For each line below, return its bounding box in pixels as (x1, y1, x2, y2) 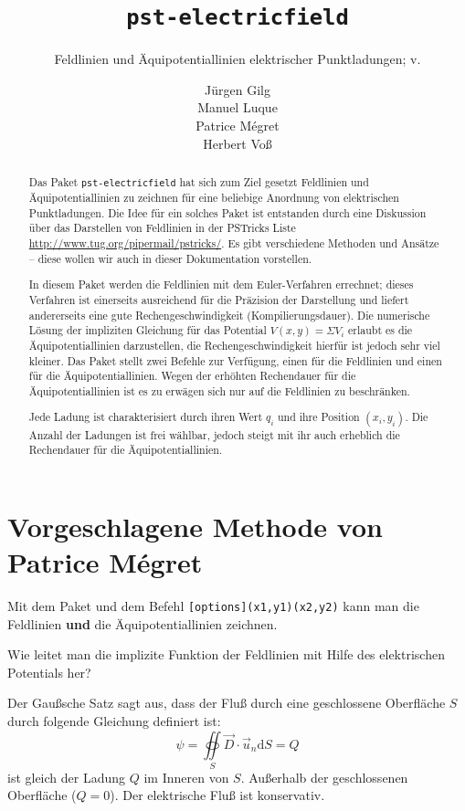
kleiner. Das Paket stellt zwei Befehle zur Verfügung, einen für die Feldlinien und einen (28, 353, 442, 368)
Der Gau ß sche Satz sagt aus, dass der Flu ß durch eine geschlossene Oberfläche (7, 693, 446, 712)
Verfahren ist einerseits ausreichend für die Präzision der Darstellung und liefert (28, 291, 409, 307)
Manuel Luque (197, 98, 278, 117)
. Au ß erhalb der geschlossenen (240, 767, 408, 786)
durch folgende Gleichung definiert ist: (7, 711, 221, 730)
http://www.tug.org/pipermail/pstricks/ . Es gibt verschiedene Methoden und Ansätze (28, 236, 439, 251)
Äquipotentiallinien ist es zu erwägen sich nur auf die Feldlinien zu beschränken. (28, 383, 410, 398)
